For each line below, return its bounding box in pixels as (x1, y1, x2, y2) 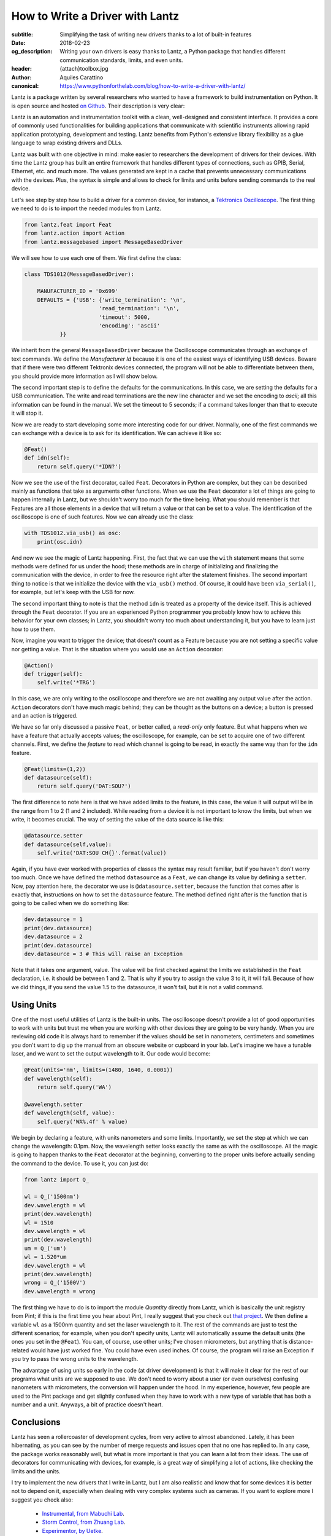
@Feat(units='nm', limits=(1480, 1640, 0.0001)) (24, 1067, 173, 1073)
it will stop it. (11, 409, 44, 417)
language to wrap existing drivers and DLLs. (11, 139, 123, 147)
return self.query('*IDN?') (37, 463, 122, 470)
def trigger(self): (24, 670, 83, 677)
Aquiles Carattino (59, 74, 104, 81)
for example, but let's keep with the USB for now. (11, 589, 135, 596)
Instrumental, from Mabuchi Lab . (42, 1510, 125, 1518)
